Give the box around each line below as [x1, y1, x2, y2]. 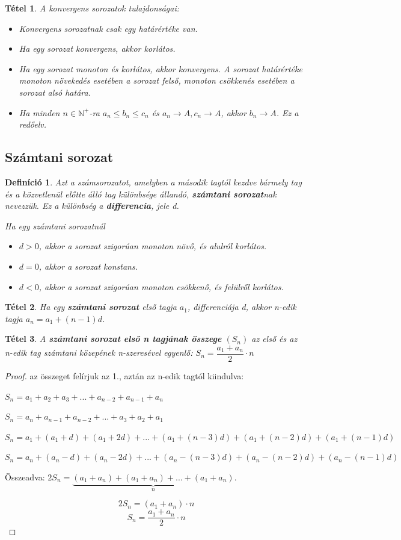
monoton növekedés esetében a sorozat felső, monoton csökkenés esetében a [19, 74, 295, 87]
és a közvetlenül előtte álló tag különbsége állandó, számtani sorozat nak [5, 187, 277, 200]
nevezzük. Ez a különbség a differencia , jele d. [5, 199, 179, 212]
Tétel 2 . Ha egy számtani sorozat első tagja [5, 300, 177, 313]
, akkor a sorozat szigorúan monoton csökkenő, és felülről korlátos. [38, 280, 284, 293]
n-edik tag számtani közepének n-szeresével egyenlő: [5, 346, 193, 359]
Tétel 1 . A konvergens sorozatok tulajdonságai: [5, 2, 180, 14]
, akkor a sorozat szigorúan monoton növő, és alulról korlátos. [38, 240, 267, 252]
